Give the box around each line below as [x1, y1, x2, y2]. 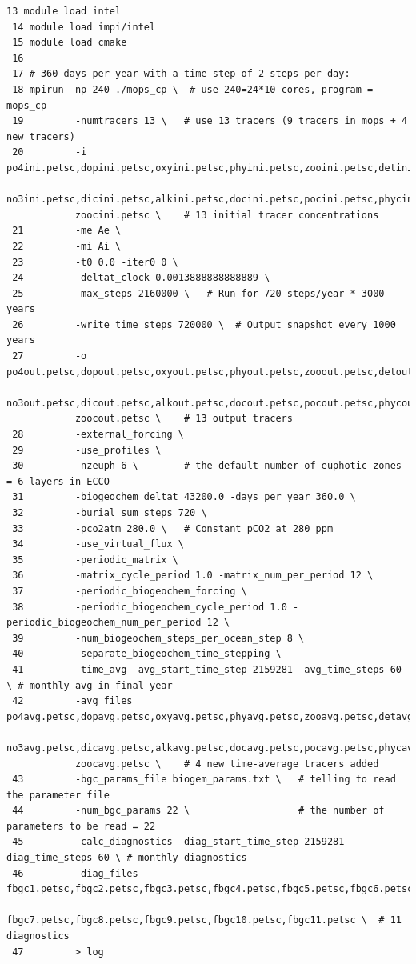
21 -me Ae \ [12, 225, 122, 237]
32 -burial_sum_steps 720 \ [12, 507, 207, 518]
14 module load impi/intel [12, 21, 156, 33]
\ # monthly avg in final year [6, 679, 173, 691]
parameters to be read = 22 [6, 820, 156, 832]
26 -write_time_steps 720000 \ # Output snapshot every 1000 [12, 318, 396, 330]
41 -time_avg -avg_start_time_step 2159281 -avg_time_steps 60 [12, 663, 402, 675]
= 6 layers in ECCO [6, 475, 110, 487]
